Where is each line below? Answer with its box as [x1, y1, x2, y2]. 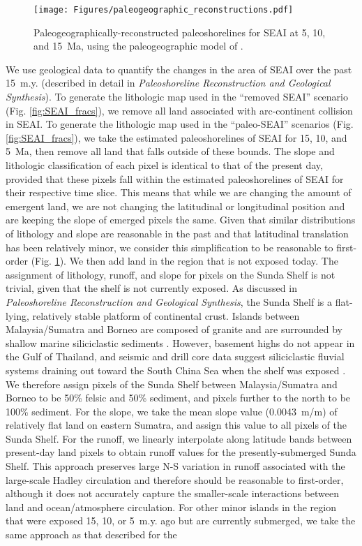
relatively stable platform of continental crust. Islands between [32, 308, 300, 323]
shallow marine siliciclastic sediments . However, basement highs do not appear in [6, 335, 355, 350]
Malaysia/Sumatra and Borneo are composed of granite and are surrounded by [6, 322, 342, 337]
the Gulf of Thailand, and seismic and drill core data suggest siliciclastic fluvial [6, 349, 345, 364]
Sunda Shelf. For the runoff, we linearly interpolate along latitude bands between [6, 431, 352, 445]
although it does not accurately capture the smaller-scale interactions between [6, 486, 339, 501]
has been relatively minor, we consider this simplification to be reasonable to [6, 239, 333, 254]
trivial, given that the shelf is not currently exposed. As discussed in [6, 281, 297, 295]
